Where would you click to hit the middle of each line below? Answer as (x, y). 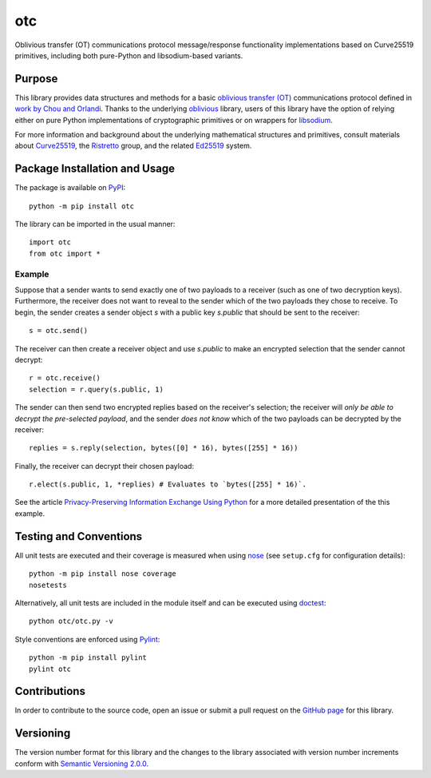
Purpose (36, 79)
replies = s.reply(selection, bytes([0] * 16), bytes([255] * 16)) (164, 448)
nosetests (48, 585)
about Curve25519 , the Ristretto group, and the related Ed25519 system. (133, 146)
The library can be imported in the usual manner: (95, 224)
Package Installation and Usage (95, 169)
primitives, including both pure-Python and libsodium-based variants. (129, 55)
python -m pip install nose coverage (103, 574)
